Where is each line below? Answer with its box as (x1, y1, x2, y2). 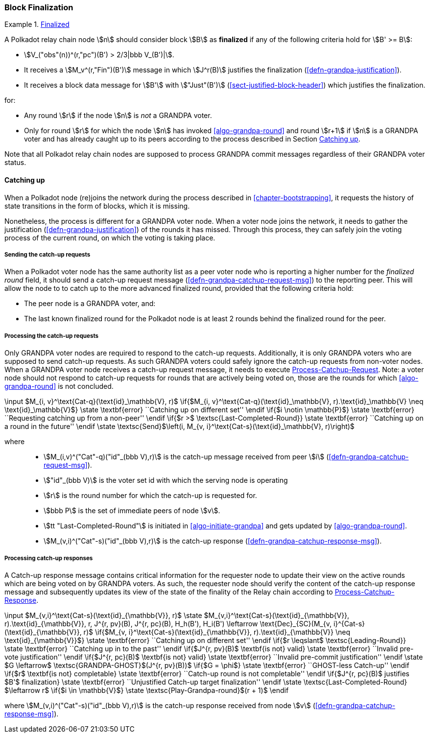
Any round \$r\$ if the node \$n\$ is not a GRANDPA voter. (24, 111, 212, 120)
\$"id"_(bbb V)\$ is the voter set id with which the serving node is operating (44, 476, 288, 485)
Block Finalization (4, 2, 73, 12)
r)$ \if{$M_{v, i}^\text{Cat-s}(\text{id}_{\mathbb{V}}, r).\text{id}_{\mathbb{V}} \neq (83, 627, 351, 636)
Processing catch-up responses (4, 554, 93, 562)
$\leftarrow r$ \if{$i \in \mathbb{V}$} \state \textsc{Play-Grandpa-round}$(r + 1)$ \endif (4, 686, 289, 694)
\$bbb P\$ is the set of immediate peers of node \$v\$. (44, 506, 220, 515)
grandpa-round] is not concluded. (4, 382, 114, 391)
